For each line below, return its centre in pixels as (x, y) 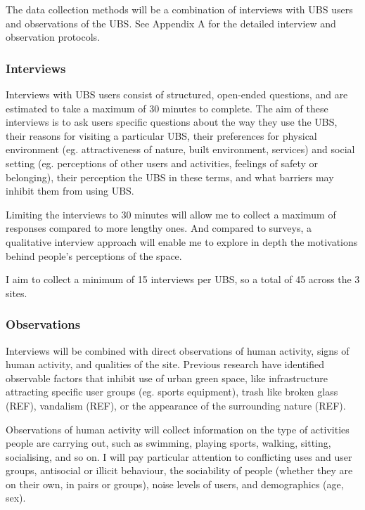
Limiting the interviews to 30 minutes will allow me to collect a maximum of (171, 214)
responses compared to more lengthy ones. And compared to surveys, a (159, 228)
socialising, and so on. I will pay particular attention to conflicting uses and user (179, 456)
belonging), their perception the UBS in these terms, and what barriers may (170, 177)
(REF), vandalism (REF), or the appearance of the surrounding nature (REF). (176, 405)
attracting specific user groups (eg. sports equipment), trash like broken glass (172, 392)
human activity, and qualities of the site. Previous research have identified (165, 364)
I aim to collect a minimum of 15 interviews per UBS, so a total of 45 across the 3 (183, 279)
